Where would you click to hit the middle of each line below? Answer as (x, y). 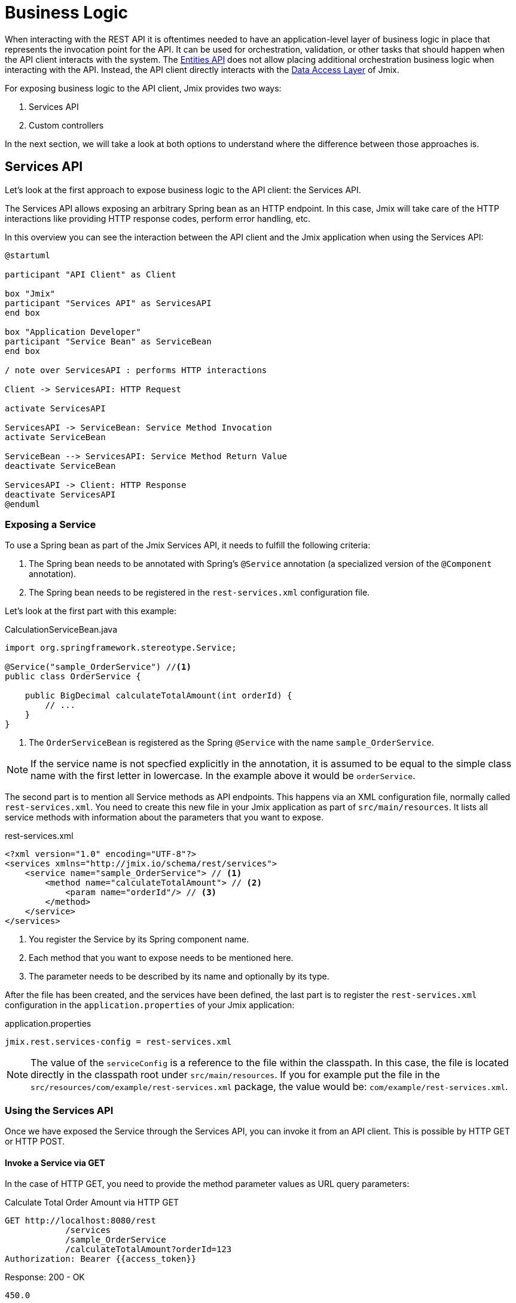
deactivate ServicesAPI (60, 494)
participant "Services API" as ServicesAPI (108, 303)
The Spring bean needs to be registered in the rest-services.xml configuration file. (199, 593)
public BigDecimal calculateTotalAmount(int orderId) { (158, 696)
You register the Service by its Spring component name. (139, 939)
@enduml (23, 504)
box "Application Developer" (73, 332)
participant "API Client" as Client (91, 274)
